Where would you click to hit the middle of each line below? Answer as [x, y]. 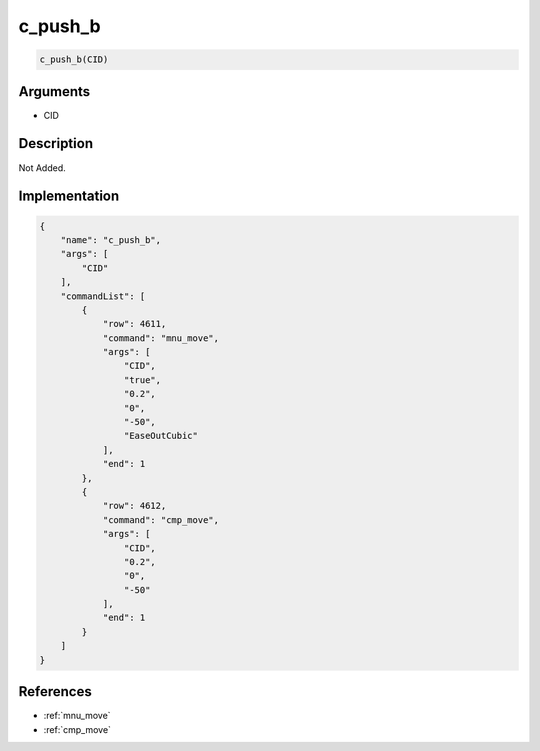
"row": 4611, [134, 324]
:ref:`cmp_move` [77, 729]
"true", [142, 379]
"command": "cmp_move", [161, 519]
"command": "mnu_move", [161, 338]
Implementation [69, 196]
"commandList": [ [103, 296]
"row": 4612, [134, 506]
